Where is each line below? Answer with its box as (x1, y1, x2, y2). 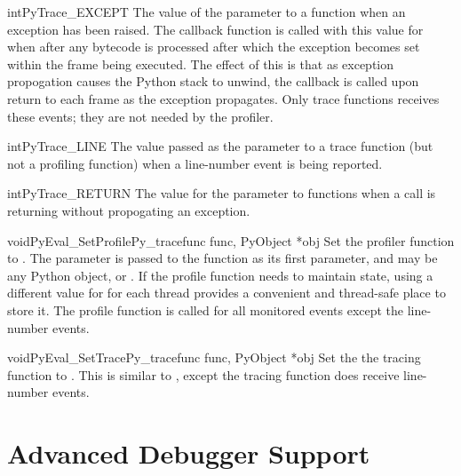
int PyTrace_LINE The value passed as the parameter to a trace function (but (7, 137, 433, 155)
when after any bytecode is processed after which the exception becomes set (7, 37, 420, 56)
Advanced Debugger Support (7, 435, 370, 472)
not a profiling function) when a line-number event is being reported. (7, 154, 383, 172)
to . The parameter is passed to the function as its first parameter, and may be (7, 249, 438, 267)
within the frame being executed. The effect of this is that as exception (7, 54, 394, 73)
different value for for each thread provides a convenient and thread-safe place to (7, 283, 446, 302)
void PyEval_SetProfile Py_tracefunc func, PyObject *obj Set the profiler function (7, 231, 455, 250)
